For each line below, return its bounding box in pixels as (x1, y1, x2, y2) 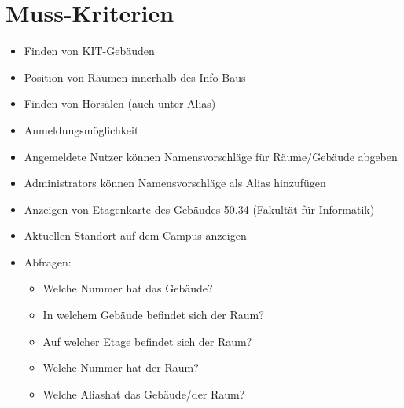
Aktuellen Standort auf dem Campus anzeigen (24, 227, 247, 244)
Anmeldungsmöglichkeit (24, 121, 139, 138)
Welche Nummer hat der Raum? (42, 359, 199, 376)
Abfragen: (24, 253, 72, 270)
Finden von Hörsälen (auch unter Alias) (24, 95, 216, 112)
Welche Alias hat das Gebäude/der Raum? (42, 385, 245, 402)
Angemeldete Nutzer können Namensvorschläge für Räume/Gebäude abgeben (24, 148, 398, 164)
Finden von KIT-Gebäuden (24, 42, 155, 59)
